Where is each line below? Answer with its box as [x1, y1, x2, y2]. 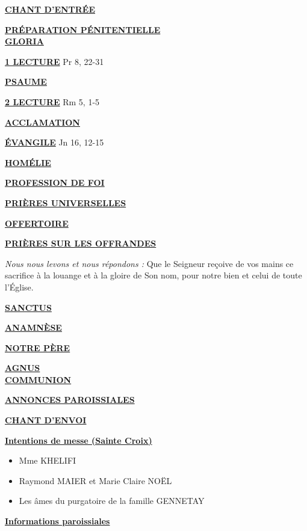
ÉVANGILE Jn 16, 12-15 [5, 136, 104, 149]
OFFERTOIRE [5, 216, 69, 229]
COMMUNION [5, 373, 72, 385]
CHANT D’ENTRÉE [5, 3, 96, 15]
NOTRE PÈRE [5, 341, 70, 354]
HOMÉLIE [5, 156, 51, 168]
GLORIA [5, 35, 44, 48]
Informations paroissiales [5, 515, 110, 527]
